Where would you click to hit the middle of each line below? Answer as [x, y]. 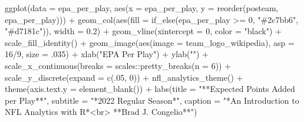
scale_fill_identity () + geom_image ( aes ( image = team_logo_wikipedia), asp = [150, 42]
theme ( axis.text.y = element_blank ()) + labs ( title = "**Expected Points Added [150, 89]
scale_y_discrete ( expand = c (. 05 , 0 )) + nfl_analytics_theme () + [124, 77]
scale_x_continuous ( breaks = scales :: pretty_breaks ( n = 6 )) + [118, 65]
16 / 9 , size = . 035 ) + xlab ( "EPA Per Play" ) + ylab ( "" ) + [107, 54]
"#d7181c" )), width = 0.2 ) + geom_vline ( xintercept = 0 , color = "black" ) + [143, 31]
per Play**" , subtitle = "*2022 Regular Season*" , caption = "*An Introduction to [152, 100]
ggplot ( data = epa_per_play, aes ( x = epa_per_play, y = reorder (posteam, [142, 8]
